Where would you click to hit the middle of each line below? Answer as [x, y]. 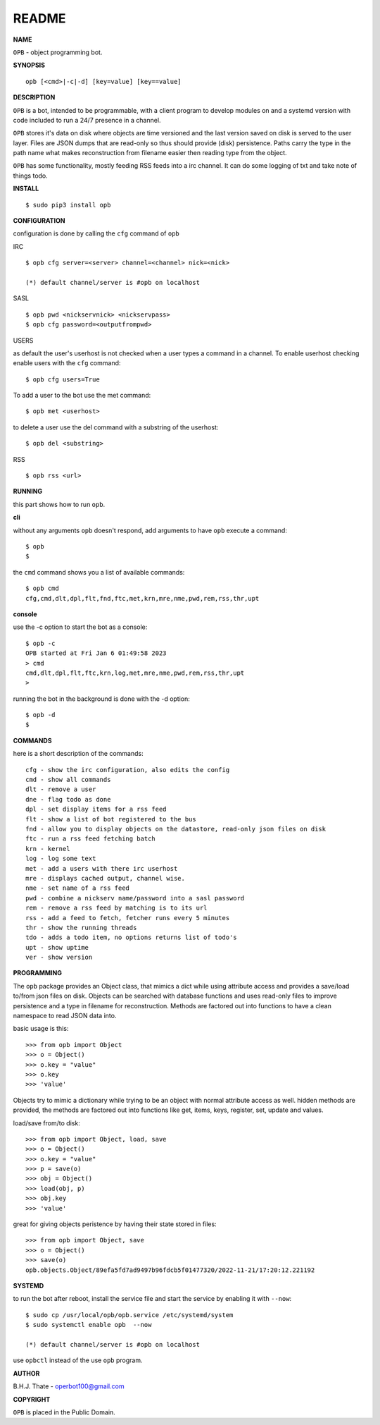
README [39, 18]
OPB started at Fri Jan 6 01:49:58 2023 [96, 653]
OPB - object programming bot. [58, 52]
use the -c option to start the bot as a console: [80, 627]
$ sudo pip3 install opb [68, 205]
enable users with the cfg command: [67, 363]
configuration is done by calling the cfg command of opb [96, 233]
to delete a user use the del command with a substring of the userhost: [116, 427]
